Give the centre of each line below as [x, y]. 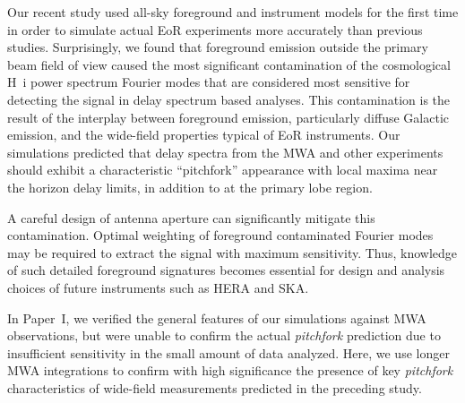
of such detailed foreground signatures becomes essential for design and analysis [226, 270]
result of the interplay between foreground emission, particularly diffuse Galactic [228, 117]
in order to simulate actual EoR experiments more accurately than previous [215, 29]
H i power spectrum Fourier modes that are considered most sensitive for [209, 82]
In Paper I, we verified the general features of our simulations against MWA [217, 317]
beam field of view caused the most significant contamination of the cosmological [229, 64]
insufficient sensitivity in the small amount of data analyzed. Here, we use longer [228, 352]
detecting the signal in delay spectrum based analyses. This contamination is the [229, 99]
